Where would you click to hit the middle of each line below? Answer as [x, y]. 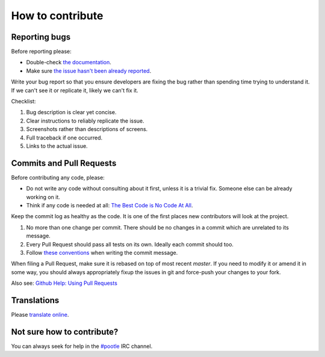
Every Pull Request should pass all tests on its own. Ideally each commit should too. [130, 244]
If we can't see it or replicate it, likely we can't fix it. [75, 90]
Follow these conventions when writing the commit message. [102, 253]
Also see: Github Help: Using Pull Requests [64, 283]
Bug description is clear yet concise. [71, 112]
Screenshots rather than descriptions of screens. [87, 129]
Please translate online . [40, 315]
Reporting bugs [41, 37]
